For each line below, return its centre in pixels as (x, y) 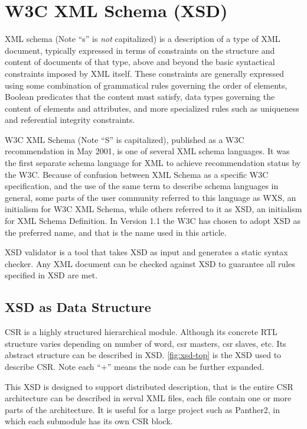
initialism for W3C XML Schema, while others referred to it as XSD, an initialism (153, 209)
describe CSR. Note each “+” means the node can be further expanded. (135, 366)
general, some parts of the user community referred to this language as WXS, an (151, 197)
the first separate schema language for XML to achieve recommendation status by (153, 163)
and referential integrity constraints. (70, 120)
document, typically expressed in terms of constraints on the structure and (140, 50)
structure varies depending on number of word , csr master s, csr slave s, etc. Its (146, 343)
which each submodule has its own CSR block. (89, 421)
